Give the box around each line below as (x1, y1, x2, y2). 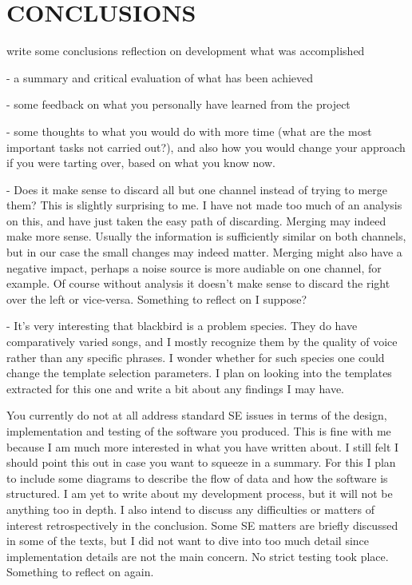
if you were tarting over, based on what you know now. (6, 154, 275, 171)
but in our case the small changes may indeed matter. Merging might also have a (6, 244, 402, 261)
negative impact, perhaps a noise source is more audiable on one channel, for (6, 259, 382, 276)
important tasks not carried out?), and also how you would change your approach (6, 138, 406, 155)
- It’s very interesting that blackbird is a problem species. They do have (6, 317, 358, 334)
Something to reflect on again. (6, 563, 154, 580)
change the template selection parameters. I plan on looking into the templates (6, 364, 392, 381)
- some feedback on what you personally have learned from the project (6, 96, 351, 113)
